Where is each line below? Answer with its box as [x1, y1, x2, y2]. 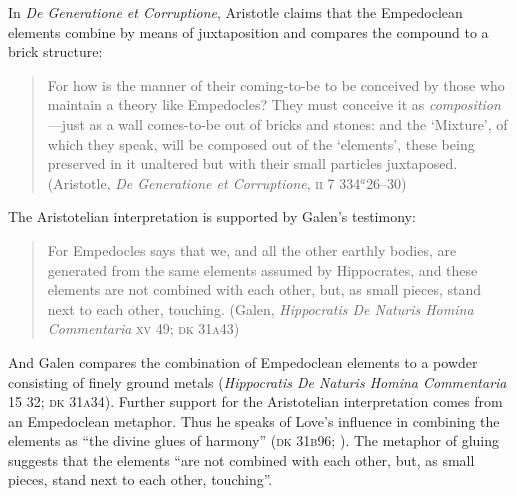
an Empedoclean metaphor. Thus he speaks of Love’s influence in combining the [8, 410, 500, 431]
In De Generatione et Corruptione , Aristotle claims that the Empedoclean [8, 2, 463, 22]
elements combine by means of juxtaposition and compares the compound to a [8, 21, 489, 42]
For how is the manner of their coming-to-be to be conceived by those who [47, 74, 505, 95]
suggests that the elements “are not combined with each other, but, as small [8, 449, 475, 470]
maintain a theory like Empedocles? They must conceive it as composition [47, 94, 501, 115]
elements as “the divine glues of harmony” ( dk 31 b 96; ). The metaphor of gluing [8, 430, 500, 451]
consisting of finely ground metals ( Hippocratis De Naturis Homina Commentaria [8, 371, 507, 392]
